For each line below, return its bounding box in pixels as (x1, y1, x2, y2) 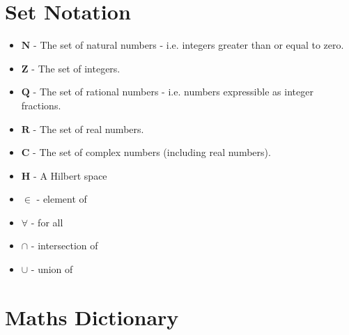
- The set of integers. (31, 61, 121, 75)
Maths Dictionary (5, 302, 179, 331)
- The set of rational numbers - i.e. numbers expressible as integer (33, 84, 313, 99)
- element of (36, 192, 87, 206)
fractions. (21, 98, 61, 112)
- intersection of (31, 238, 98, 253)
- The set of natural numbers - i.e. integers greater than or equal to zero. (33, 38, 344, 52)
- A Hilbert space (33, 168, 107, 182)
